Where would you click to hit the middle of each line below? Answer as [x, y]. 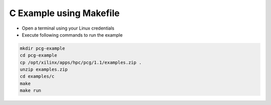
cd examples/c [37, 76]
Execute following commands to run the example [72, 35]
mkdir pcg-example [42, 48]
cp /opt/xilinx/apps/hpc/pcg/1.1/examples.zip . [81, 62]
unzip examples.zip [44, 70]
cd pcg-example [38, 56]
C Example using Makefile [64, 13]
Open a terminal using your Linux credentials [68, 28]
